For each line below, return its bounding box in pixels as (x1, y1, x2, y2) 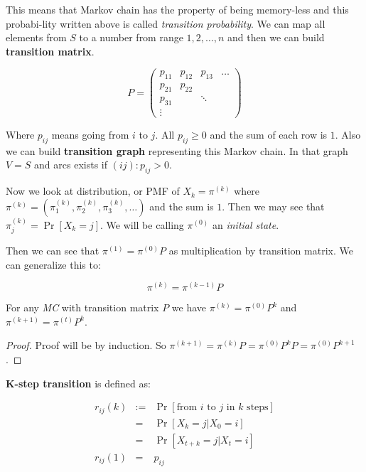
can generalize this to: (6, 257, 101, 272)
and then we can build (227, 30, 325, 45)
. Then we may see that (222, 198, 325, 213)
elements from (6, 30, 67, 45)
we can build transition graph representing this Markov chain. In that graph (6, 143, 348, 158)
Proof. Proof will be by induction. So (6, 338, 166, 353)
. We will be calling (100, 217, 184, 232)
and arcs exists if (34, 157, 108, 172)
